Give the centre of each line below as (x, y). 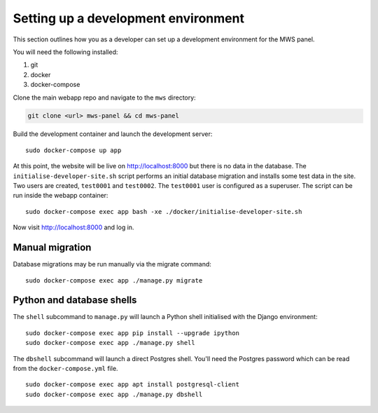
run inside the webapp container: (61, 196)
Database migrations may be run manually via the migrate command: (112, 264)
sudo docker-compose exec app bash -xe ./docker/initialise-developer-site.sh (164, 211)
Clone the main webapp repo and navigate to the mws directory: (104, 97)
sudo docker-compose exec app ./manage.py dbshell (114, 394)
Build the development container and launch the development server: (113, 134)
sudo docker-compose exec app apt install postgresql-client (132, 385)
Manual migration (52, 248)
